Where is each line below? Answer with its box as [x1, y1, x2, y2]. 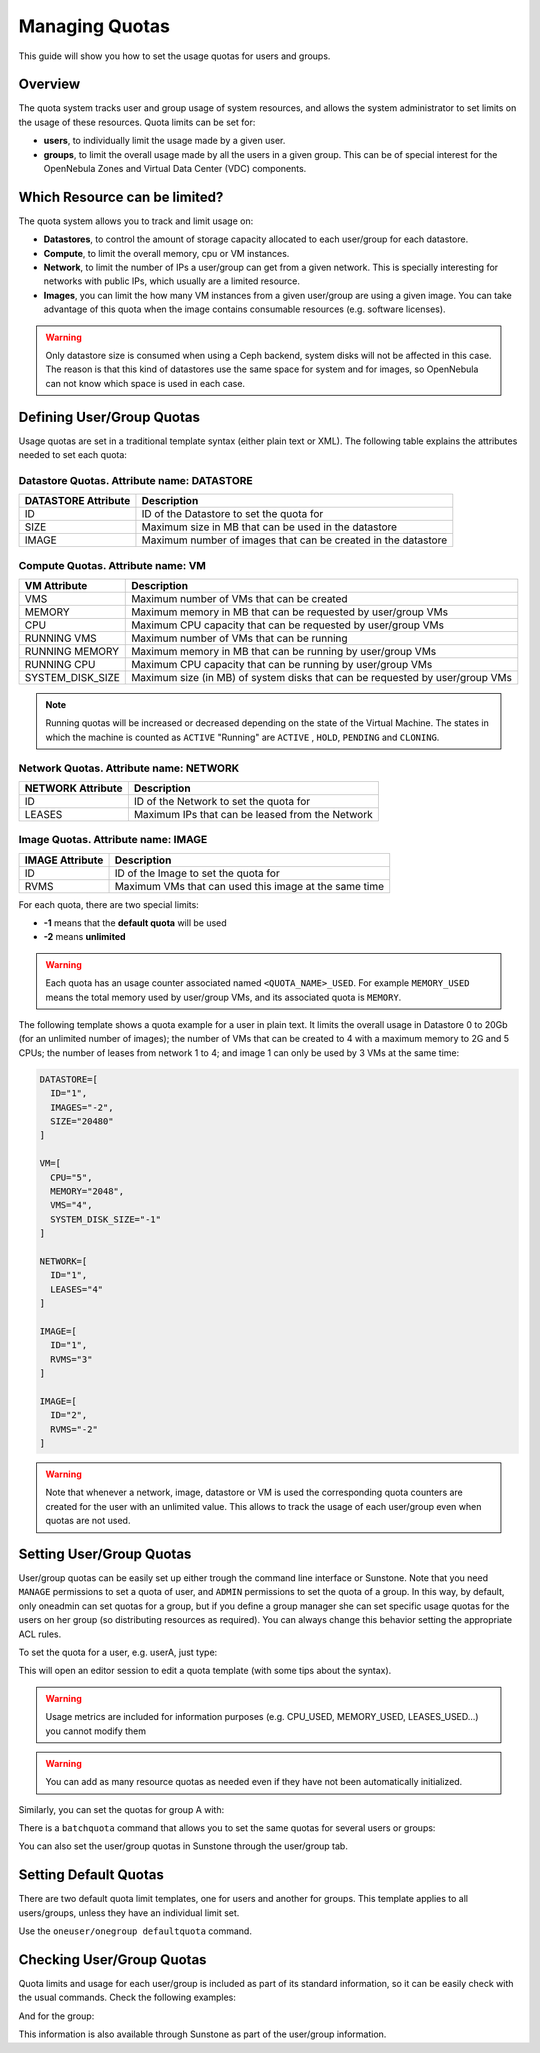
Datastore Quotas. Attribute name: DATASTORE [18, 473, 254, 487]
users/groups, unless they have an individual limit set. [18, 1906, 240, 1919]
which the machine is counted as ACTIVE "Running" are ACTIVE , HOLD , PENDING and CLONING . [45, 731, 440, 743]
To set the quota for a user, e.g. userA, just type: [18, 1646, 218, 1658]
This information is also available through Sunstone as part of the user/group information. [18, 2028, 387, 2040]
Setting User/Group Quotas [18, 1545, 192, 1562]
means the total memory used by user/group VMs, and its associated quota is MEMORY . [45, 991, 402, 1003]
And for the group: [18, 2010, 95, 2022]
